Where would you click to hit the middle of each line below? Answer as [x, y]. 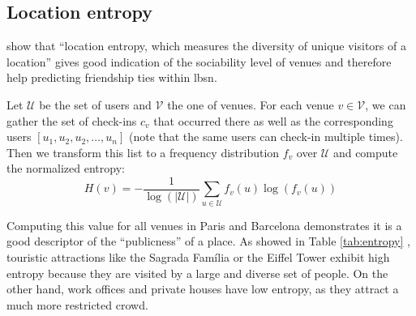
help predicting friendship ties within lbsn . [112, 77]
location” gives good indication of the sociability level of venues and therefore [199, 61]
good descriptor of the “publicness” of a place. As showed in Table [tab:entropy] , [208, 241]
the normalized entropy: [66, 168]
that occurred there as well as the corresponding [273, 120]
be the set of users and [95, 104]
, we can [386, 104]
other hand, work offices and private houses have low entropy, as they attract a [203, 289]
